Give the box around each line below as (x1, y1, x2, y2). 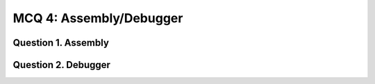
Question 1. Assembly (12, 37, 109, 49)
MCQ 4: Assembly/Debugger (12, 10, 183, 26)
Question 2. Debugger (12, 59, 111, 71)
